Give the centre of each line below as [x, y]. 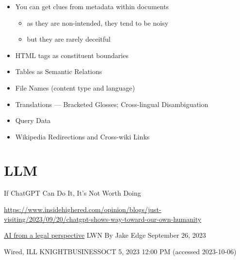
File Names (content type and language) [75, 87]
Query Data [33, 120]
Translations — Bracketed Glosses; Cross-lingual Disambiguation [112, 104]
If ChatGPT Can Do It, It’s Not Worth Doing [72, 193]
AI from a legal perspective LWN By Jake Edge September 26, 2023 [105, 235]
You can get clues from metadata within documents [92, 6]
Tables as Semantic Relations [59, 71]
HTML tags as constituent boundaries [72, 55]
